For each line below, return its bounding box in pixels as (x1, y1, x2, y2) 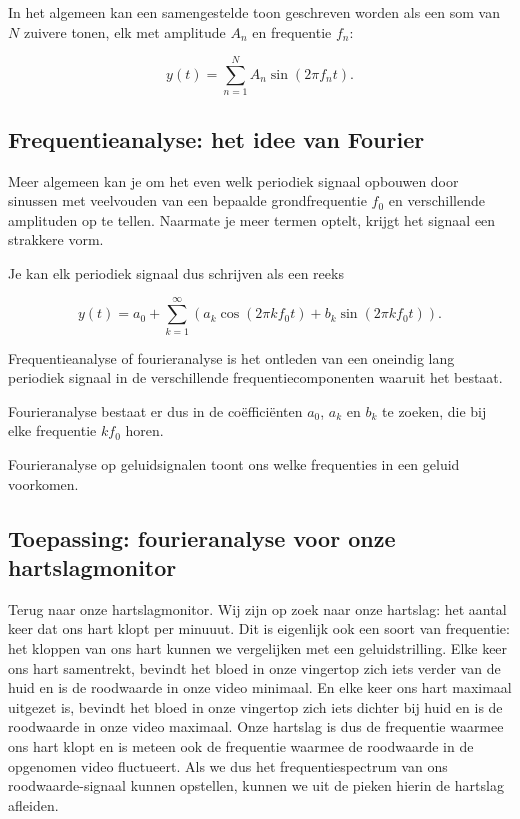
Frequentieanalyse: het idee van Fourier (8, 123, 425, 154)
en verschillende (388, 190, 485, 211)
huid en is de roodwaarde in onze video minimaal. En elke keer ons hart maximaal (8, 677, 512, 698)
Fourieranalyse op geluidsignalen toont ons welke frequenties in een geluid (8, 453, 460, 474)
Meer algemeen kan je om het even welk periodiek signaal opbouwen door (8, 170, 459, 191)
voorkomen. (8, 473, 79, 494)
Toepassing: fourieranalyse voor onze (8, 522, 396, 553)
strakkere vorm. (8, 229, 104, 250)
